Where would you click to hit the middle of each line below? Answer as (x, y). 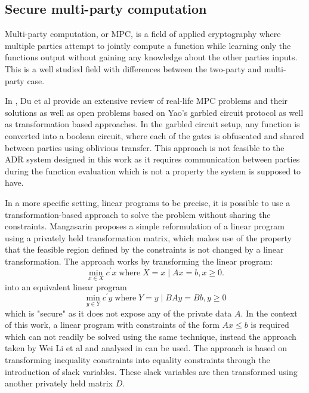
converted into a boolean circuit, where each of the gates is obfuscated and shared (154, 135)
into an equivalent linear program (66, 286)
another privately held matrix (59, 383)
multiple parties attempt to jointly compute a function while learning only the (148, 45)
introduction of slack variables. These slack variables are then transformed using (151, 371)
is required (270, 325)
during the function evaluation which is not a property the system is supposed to (153, 171)
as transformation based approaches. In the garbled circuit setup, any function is (152, 124)
